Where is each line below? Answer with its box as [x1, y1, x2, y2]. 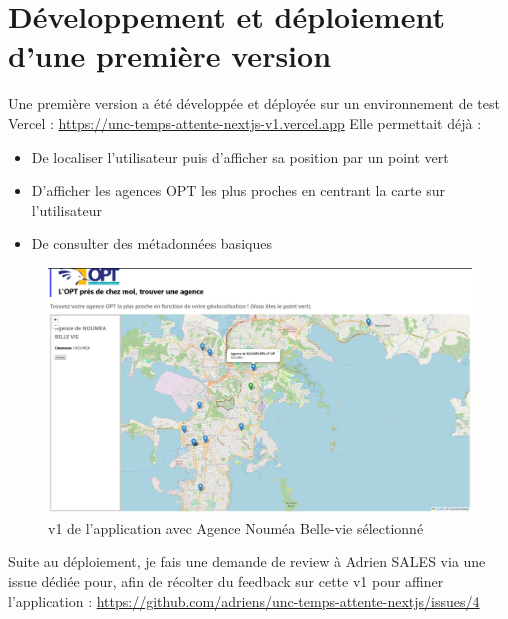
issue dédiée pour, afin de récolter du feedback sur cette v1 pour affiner [8, 571, 444, 592]
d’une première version [8, 35, 332, 76]
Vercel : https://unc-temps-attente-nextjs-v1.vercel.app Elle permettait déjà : [8, 112, 482, 133]
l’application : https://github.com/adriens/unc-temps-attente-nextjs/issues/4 [8, 590, 480, 611]
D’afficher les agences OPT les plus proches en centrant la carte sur [31, 180, 445, 201]
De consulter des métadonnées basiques [31, 233, 272, 254]
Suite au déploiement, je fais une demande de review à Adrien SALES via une [8, 551, 486, 572]
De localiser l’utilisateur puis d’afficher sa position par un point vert [31, 146, 449, 167]
